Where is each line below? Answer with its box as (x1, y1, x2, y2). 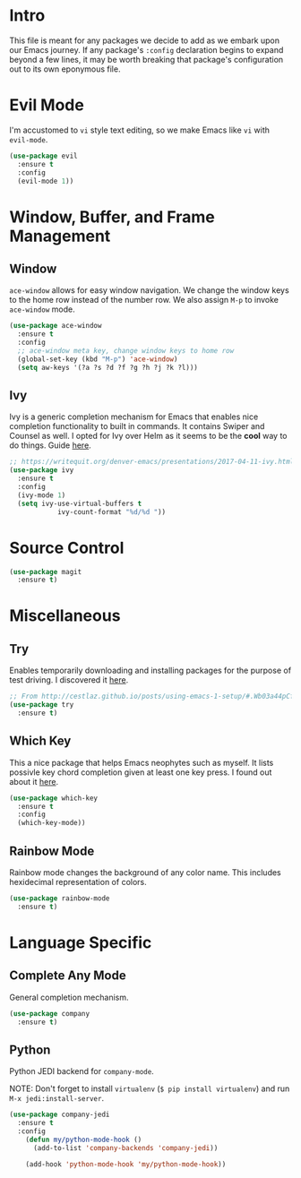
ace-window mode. (9, 304, 75, 314)
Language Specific (9, 933, 152, 952)
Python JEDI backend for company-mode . (9, 1066, 154, 1077)
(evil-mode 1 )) (17, 176, 74, 185)
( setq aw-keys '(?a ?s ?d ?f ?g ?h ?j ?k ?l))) (17, 363, 199, 372)
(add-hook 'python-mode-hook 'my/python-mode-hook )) (25, 1159, 227, 1169)
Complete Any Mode (9, 968, 127, 984)
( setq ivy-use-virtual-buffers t (17, 499, 142, 508)
